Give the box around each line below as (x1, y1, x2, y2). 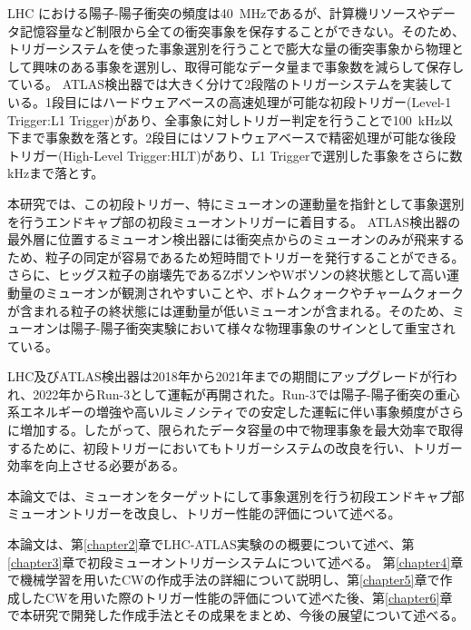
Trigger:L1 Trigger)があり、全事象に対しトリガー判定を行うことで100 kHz (7, 110, 440, 129)
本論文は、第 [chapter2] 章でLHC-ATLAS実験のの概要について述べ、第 (7, 535, 415, 554)
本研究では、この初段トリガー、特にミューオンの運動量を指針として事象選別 (7, 193, 465, 212)
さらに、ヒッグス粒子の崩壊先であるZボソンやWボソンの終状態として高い (7, 265, 446, 284)
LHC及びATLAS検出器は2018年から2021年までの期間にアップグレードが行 (7, 367, 445, 386)
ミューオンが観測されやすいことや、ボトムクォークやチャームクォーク (44, 282, 465, 301)
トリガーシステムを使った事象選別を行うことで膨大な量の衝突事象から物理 (7, 39, 451, 58)
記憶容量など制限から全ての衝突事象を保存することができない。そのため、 (19, 21, 465, 40)
